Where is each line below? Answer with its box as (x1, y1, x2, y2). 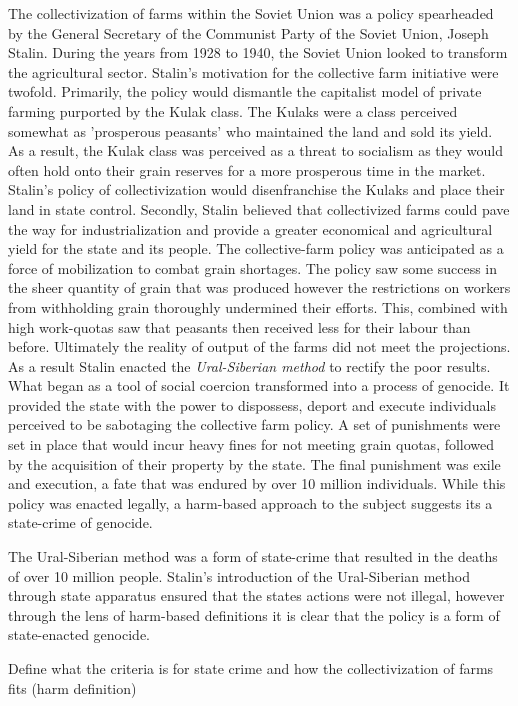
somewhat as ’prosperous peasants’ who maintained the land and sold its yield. (8, 120, 493, 141)
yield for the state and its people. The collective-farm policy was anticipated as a (8, 238, 504, 259)
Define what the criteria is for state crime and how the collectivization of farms (8, 658, 494, 678)
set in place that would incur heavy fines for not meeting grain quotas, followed (8, 434, 495, 455)
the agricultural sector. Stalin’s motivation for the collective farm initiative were (8, 61, 499, 82)
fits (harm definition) (8, 677, 137, 698)
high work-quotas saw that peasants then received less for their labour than (8, 316, 471, 337)
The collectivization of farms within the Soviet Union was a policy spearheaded (8, 3, 494, 23)
